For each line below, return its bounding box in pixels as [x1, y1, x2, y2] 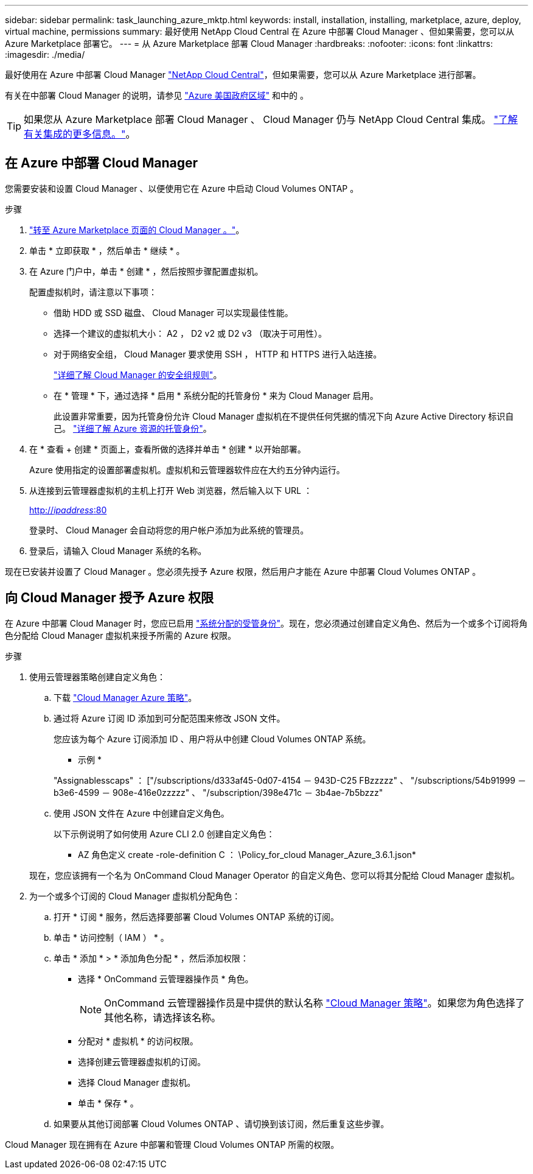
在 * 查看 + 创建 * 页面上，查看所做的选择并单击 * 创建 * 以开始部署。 [29, 443, 306, 454]
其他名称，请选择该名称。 [104, 1011, 221, 1024]
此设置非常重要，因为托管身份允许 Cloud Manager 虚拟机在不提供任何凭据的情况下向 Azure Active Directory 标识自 [54, 410, 514, 421]
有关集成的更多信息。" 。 [24, 128, 136, 140]
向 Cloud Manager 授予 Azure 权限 [5, 590, 214, 606]
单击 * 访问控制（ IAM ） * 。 [54, 932, 169, 943]
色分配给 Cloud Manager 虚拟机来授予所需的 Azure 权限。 [5, 630, 237, 641]
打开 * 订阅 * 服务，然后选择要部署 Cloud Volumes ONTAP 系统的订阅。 [54, 911, 339, 922]
